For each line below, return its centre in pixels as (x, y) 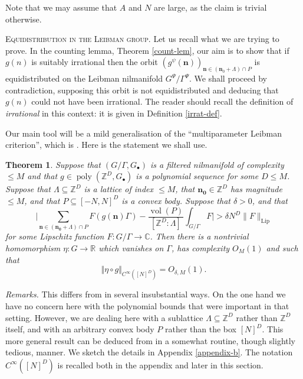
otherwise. (24, 19)
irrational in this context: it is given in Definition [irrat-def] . (114, 113)
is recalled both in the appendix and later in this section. (160, 365)
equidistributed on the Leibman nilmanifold (84, 78)
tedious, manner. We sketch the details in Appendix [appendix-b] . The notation (149, 352)
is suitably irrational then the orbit (95, 62)
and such (282, 247)
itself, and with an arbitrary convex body (80, 329)
